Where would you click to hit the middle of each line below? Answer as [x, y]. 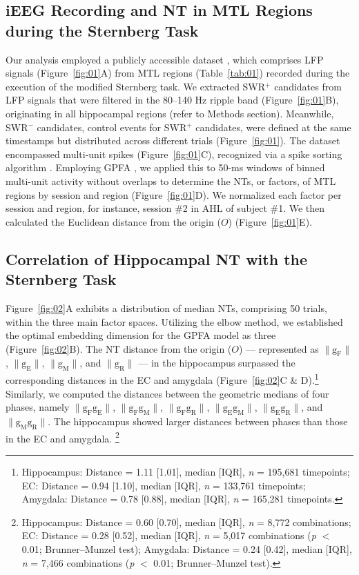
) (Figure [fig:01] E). [270, 221]
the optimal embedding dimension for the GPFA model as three [141, 335]
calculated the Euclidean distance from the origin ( [113, 221]
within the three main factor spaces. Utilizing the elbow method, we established [174, 321]
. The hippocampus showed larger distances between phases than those [198, 421]
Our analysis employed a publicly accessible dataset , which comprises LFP [165, 59]
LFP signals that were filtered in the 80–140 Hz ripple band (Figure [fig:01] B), [172, 100]
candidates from [308, 86]
